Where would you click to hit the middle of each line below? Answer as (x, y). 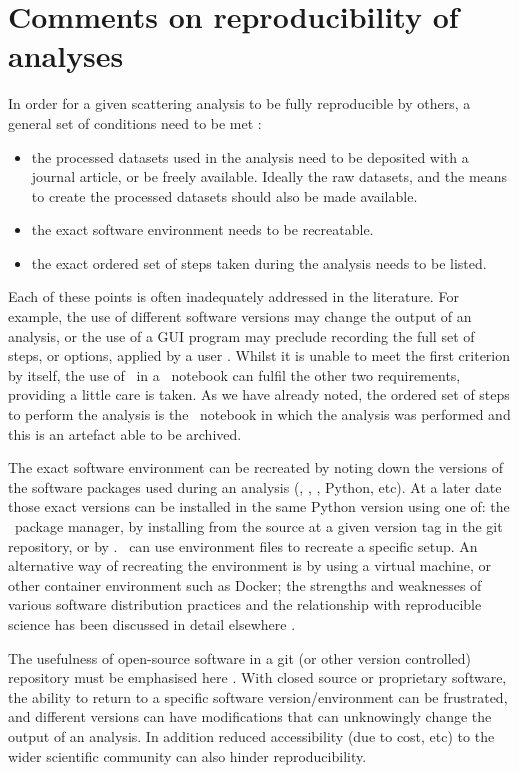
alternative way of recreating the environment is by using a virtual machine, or (249, 565)
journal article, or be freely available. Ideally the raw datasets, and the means (269, 176)
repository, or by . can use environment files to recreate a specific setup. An (243, 545)
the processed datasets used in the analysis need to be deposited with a (250, 156)
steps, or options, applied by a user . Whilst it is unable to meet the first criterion (259, 355)
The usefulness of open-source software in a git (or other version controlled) (240, 657)
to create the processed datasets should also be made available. (224, 195)
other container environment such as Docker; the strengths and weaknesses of (245, 584)
